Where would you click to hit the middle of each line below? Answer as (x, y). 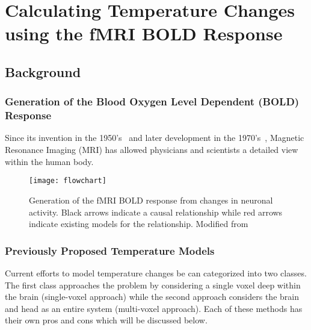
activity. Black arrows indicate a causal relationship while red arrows (156, 212)
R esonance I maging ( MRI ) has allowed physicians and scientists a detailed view (152, 150)
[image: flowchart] (68, 181)
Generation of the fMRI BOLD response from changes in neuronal (151, 200)
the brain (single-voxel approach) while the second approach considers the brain (152, 297)
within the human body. (49, 161)
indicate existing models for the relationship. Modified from (139, 224)
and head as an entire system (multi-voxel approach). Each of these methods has (154, 308)
